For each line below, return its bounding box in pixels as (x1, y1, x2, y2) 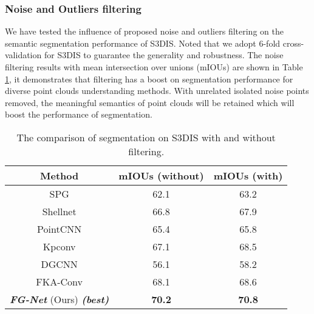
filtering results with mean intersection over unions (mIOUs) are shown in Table (5, 61, 303, 73)
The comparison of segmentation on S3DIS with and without (16, 130, 276, 144)
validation (5, 48, 42, 61)
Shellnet (42, 204, 77, 218)
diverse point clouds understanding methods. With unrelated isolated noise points (5, 84, 309, 97)
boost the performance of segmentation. (5, 108, 152, 121)
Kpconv (43, 239, 76, 253)
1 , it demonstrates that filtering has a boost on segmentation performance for (5, 72, 293, 85)
